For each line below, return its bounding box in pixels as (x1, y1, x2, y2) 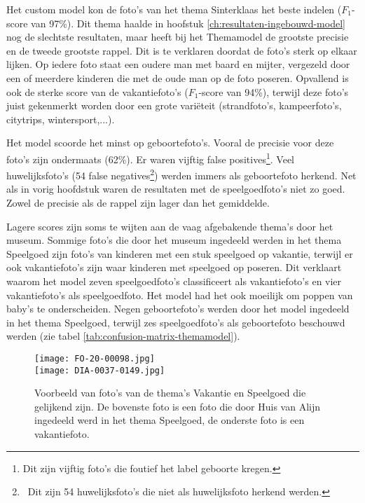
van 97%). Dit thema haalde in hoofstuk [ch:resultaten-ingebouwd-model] (31, 15, 345, 30)
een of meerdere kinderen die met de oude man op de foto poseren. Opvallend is (6, 70, 349, 85)
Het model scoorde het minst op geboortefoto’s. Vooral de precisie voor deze (6, 135, 334, 150)
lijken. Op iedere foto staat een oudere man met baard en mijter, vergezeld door (6, 57, 350, 71)
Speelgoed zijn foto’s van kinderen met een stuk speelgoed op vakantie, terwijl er (6, 246, 353, 261)
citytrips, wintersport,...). (6, 111, 115, 126)
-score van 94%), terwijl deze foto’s (198, 84, 349, 99)
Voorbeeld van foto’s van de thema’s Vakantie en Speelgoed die (34, 385, 306, 400)
